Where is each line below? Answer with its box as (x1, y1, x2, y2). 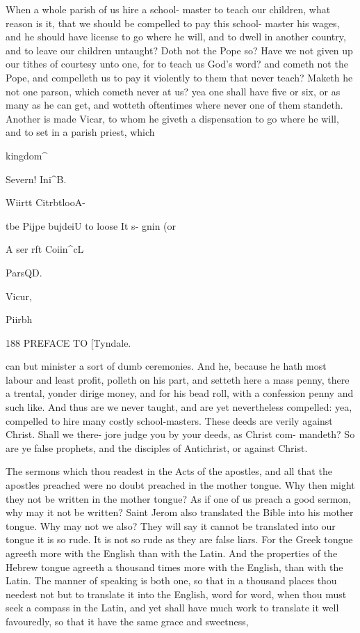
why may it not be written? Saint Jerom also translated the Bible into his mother (6, 505, 354, 519)
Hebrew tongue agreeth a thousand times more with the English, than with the (6, 559, 343, 574)
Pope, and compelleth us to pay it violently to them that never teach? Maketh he (6, 70, 353, 84)
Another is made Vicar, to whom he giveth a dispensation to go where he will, (6, 111, 339, 125)
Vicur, (6, 288, 32, 303)
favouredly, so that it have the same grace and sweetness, (6, 614, 249, 628)
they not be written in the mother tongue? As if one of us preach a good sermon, (6, 491, 351, 506)
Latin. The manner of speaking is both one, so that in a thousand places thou (6, 573, 337, 588)
